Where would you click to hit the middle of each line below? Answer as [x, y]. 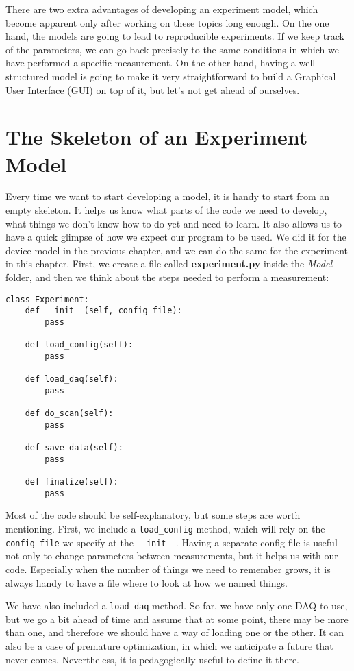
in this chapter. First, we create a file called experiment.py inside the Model [169, 264]
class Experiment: [47, 299]
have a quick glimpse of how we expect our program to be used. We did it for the [176, 237]
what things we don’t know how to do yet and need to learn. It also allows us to [174, 223]
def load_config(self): [79, 345]
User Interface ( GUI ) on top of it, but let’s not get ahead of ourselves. [153, 89]
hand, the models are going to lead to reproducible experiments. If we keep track [175, 36]
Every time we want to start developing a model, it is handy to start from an [168, 196]
